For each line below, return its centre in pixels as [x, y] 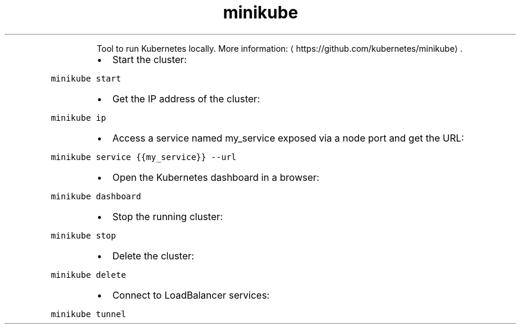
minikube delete [88, 275]
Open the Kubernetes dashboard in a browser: [216, 177]
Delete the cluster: [153, 256]
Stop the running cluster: [167, 216]
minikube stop [83, 235]
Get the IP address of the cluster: [186, 98]
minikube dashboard [96, 196]
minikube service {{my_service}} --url [144, 157]
